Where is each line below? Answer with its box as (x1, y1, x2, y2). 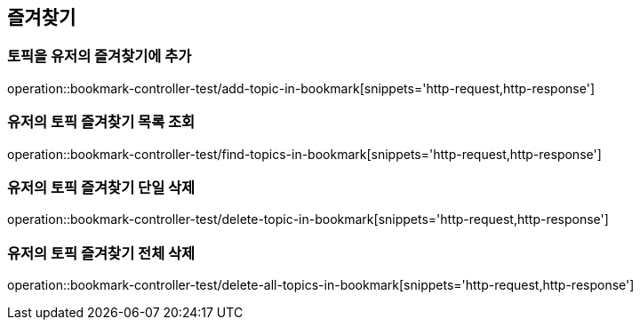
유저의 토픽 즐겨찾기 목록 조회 (7, 113, 196, 132)
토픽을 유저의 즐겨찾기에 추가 (7, 47, 192, 66)
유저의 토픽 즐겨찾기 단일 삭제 (7, 178, 196, 196)
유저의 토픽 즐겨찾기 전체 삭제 (7, 243, 196, 262)
